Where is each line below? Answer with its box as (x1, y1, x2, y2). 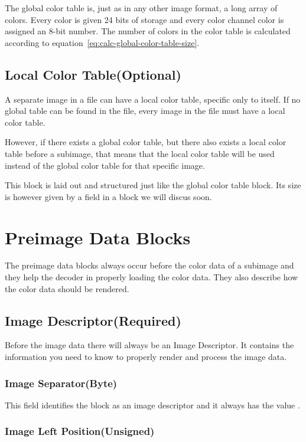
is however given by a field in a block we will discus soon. (5, 190, 212, 202)
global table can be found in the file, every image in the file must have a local (5, 104, 285, 117)
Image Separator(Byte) (5, 375, 118, 390)
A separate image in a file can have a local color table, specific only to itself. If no (5, 93, 301, 105)
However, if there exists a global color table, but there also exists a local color (5, 136, 287, 148)
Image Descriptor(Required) (5, 311, 181, 329)
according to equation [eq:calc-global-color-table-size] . (5, 36, 200, 48)
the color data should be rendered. (5, 282, 129, 294)
